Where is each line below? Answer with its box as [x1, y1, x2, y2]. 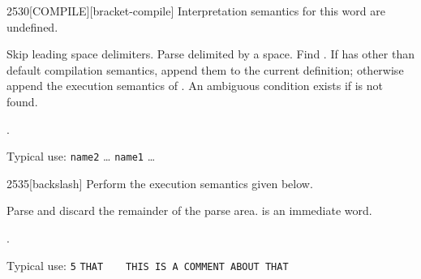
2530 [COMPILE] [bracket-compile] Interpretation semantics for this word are [6, 2, 385, 19]
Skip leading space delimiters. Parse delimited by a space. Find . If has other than [6, 45, 415, 62]
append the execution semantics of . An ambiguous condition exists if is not [6, 77, 384, 94]
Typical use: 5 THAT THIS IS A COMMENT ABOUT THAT [6, 256, 289, 273]
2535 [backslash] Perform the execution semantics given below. [6, 174, 313, 191]
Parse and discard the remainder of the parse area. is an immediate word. [6, 202, 372, 219]
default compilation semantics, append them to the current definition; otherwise [6, 61, 404, 78]
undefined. [6, 18, 58, 35]
